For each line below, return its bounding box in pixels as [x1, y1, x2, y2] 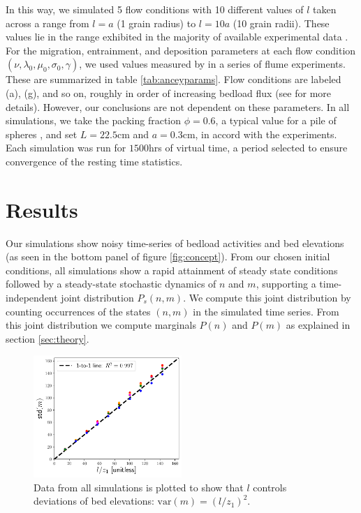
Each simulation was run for [6, 140, 126, 155]
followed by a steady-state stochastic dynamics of [6, 276, 216, 291]
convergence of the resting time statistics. [6, 154, 183, 168]
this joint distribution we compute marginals [6, 318, 196, 332]
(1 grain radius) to [117, 15, 196, 30]
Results [6, 195, 78, 223]
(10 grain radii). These [233, 15, 330, 30]
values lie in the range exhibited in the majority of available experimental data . [6, 29, 348, 44]
